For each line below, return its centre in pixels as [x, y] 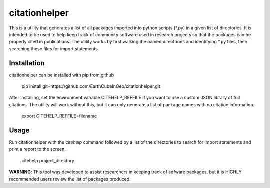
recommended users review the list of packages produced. [70, 179]
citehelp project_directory [48, 160]
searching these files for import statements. [54, 49]
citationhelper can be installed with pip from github [62, 75]
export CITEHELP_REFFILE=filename [59, 116]
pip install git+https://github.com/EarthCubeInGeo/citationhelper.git [91, 86]
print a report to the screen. [37, 149]
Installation [27, 63]
